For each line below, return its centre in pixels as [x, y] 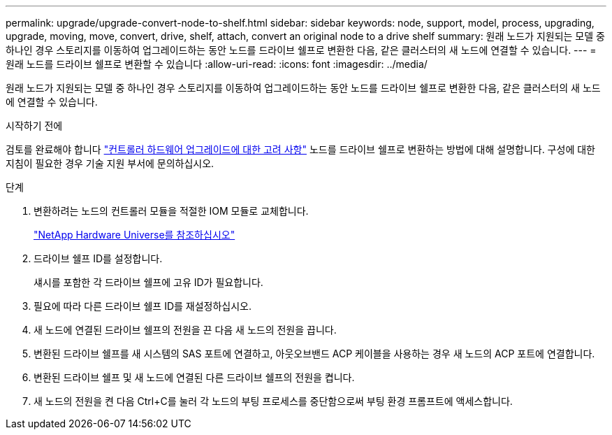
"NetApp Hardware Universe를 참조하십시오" [134, 235]
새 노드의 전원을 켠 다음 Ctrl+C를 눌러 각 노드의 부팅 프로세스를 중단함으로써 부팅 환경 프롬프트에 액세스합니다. [273, 401]
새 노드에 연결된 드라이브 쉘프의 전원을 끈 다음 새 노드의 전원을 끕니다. [185, 330]
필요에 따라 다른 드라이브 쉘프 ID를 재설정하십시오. [143, 306]
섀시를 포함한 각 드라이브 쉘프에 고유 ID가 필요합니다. [148, 282]
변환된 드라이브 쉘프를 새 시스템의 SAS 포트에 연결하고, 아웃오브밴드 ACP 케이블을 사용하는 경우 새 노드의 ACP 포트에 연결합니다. [314, 354]
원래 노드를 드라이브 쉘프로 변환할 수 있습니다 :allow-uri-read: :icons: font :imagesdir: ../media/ [217, 64]
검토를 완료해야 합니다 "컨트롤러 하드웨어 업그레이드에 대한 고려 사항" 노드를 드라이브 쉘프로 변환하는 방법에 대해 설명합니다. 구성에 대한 [300, 149]
